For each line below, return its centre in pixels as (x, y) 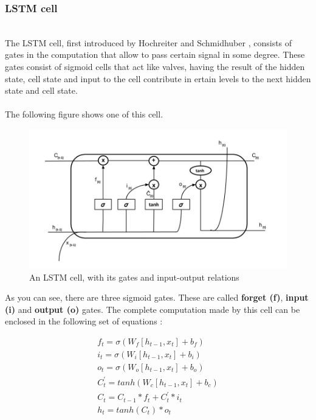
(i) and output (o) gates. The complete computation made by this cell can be (153, 309)
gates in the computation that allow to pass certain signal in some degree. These (155, 54)
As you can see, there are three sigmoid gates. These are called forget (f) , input (157, 297)
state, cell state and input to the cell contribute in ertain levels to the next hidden (158, 78)
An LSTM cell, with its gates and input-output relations (134, 277)
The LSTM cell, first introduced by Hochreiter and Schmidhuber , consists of (149, 42)
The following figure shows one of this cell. (84, 114)
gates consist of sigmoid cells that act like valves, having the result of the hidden (155, 66)
